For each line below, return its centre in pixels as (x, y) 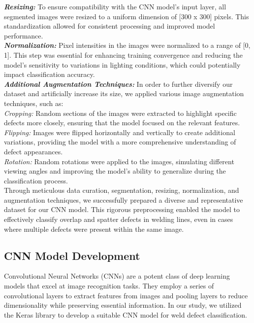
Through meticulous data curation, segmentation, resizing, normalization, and (122, 190)
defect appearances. (33, 151)
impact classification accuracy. (49, 74)
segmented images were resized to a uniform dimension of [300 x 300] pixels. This (127, 16)
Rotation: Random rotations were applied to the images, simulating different (119, 161)
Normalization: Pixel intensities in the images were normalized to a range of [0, (127, 45)
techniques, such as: (34, 103)
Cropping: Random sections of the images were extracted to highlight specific (120, 113)
